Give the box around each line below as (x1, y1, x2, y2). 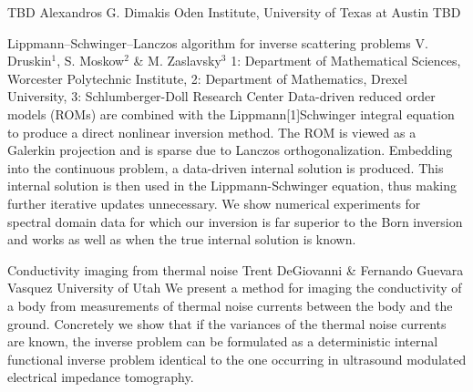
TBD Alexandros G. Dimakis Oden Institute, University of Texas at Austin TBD (7, 3, 461, 21)
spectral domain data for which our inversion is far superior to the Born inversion (7, 211, 463, 231)
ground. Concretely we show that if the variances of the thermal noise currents (7, 314, 447, 333)
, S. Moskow (57, 51, 125, 70)
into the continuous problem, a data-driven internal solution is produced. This (7, 158, 444, 177)
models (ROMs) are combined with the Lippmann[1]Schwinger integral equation (7, 104, 455, 123)
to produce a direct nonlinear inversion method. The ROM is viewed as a (7, 122, 416, 141)
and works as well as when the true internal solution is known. (7, 230, 356, 249)
